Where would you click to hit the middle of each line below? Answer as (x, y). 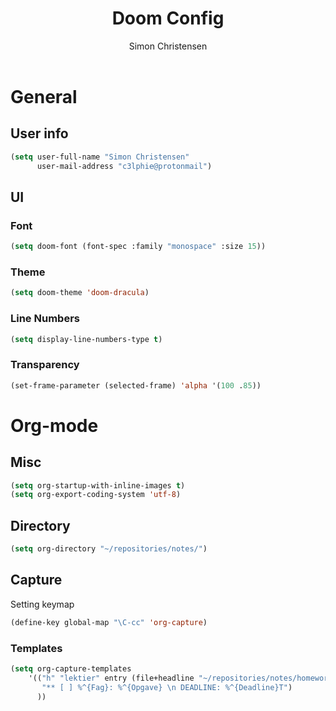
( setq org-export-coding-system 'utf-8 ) (96, 495)
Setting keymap (42, 604)
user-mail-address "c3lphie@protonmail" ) (124, 166)
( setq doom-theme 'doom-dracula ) (80, 293)
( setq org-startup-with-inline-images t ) (98, 485)
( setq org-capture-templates (71, 669)
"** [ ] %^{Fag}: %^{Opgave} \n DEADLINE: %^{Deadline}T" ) (167, 687)
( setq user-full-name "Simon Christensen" (100, 157)
